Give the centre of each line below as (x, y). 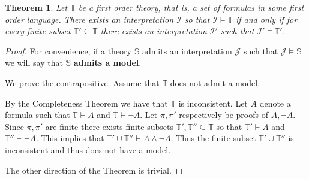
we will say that (34, 63)
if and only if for (266, 19)
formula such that (37, 115)
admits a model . (107, 63)
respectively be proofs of (223, 115)
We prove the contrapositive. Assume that (82, 82)
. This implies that (70, 138)
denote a (275, 103)
